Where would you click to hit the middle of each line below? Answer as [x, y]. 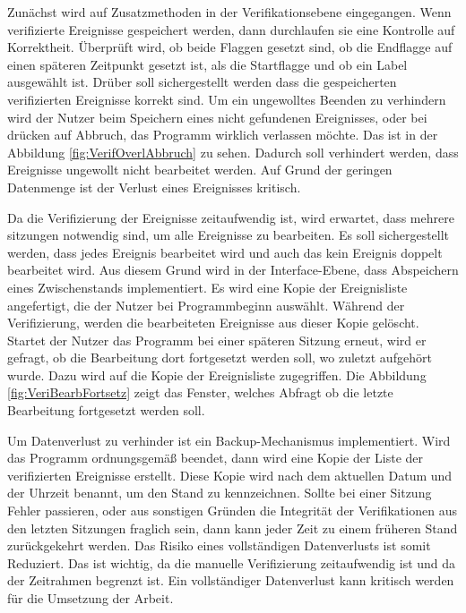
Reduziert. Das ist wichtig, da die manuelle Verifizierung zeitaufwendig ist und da [232, 562]
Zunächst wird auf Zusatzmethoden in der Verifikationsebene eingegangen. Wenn [229, 12]
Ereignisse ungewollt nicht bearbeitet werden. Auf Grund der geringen [200, 170]
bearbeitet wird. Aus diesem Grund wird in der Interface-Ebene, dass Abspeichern [233, 270]
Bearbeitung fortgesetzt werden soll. [106, 410]
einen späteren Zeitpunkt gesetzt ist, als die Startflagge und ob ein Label [207, 64]
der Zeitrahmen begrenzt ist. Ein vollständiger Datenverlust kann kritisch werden [231, 580]
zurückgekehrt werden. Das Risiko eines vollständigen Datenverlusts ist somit [219, 545]
